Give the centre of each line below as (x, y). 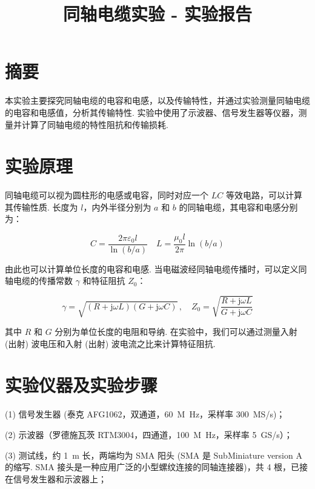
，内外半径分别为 (117, 207)
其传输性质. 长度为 (41, 207)
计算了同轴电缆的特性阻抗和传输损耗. (95, 124)
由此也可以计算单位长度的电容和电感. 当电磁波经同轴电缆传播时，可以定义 (152, 268)
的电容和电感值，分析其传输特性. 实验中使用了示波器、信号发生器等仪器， (152, 112)
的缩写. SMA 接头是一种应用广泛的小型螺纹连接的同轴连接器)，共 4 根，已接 (157, 467)
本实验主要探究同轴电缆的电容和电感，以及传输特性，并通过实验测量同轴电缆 (157, 100)
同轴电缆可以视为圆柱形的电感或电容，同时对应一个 (107, 195)
